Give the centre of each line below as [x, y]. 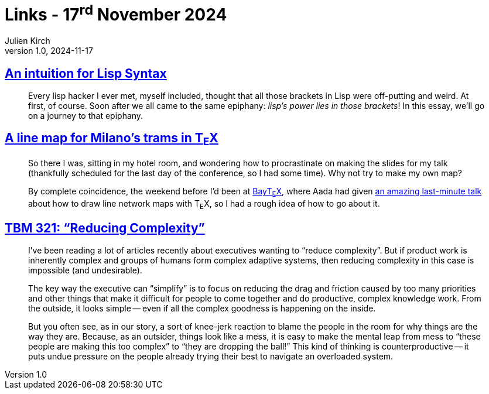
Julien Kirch [28, 41]
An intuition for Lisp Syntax [86, 73]
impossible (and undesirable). [85, 270]
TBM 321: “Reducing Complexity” [105, 228]
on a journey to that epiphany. [86, 115]
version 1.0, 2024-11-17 [49, 51]
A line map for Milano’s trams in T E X [112, 139]
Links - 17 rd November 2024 [116, 13]
